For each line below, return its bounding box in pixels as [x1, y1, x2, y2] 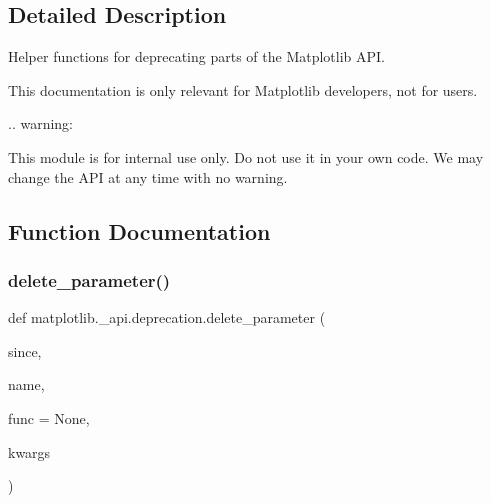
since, [8, 340, 42, 361]
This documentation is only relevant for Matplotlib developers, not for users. [8, 79, 478, 100]
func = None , [8, 407, 90, 428]
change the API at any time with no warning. [8, 166, 288, 187]
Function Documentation [8, 215, 271, 246]
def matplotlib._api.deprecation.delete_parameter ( [8, 307, 326, 328]
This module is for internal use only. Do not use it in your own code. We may [8, 146, 484, 167]
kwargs [8, 441, 51, 462]
